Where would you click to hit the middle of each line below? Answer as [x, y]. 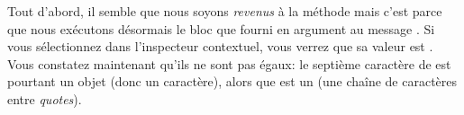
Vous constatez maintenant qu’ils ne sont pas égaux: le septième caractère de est [229, 63]
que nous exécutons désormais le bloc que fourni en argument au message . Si [221, 28]
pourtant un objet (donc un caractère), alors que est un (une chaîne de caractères [232, 81]
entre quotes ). [45, 98]
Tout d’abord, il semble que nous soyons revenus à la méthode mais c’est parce [225, 11]
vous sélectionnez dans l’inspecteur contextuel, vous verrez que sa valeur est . [220, 46]
